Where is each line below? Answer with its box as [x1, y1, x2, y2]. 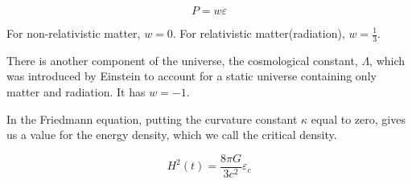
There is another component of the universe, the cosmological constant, [6, 51, 358, 68]
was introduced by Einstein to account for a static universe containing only [6, 67, 377, 84]
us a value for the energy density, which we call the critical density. [6, 126, 337, 143]
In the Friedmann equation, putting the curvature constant [6, 110, 298, 127]
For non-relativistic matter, [6, 25, 141, 41]
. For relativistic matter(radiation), [172, 25, 345, 41]
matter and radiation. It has [6, 84, 146, 100]
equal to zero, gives [311, 110, 406, 127]
